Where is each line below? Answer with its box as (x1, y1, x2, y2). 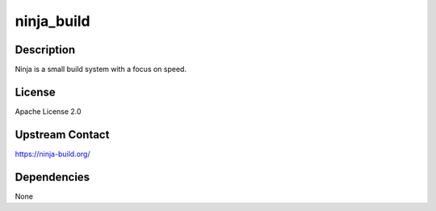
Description (15, 43, 76, 57)
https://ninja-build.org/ (15, 149, 90, 158)
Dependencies (15, 170, 90, 184)
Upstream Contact (15, 128, 110, 141)
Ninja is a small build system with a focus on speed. (15, 65, 187, 74)
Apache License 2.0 (15, 106, 82, 116)
